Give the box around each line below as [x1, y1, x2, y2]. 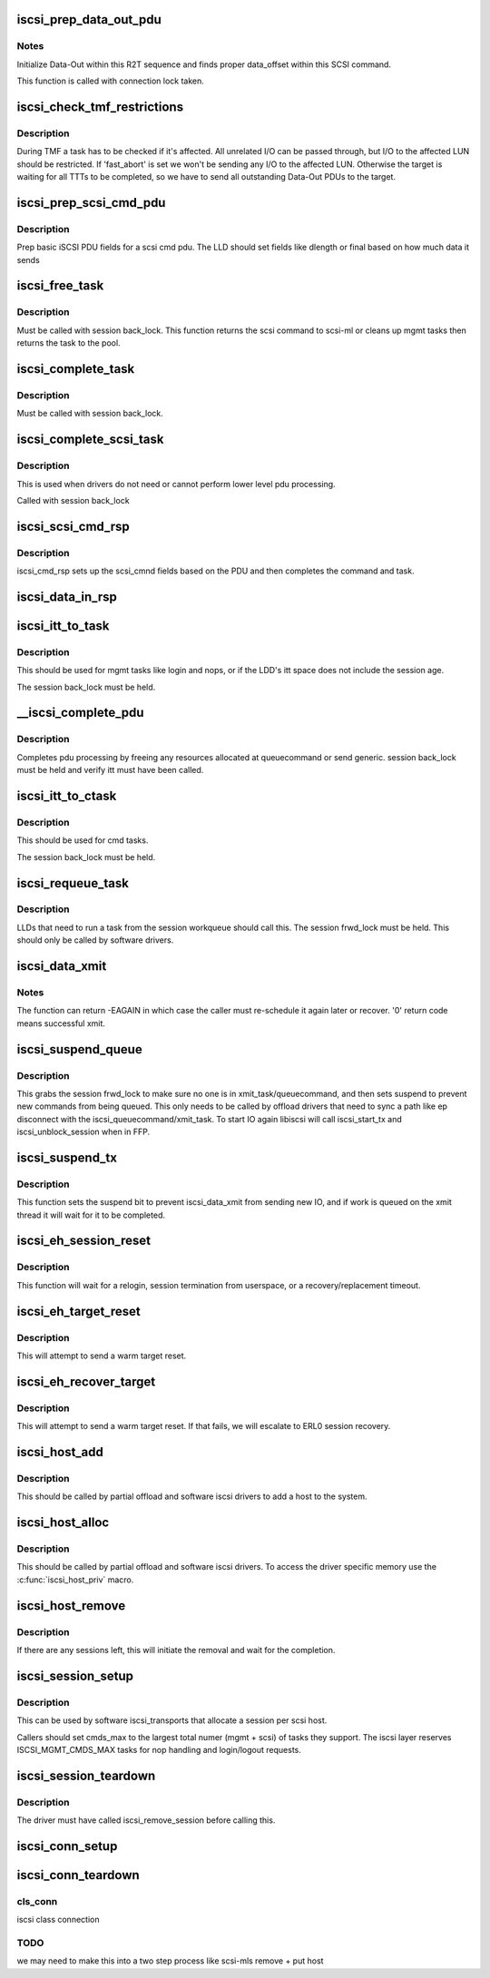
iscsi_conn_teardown [16, 1867, 140, 1883]
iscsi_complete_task [16, 361, 135, 377]
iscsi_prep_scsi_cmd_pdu [16, 195, 166, 211]
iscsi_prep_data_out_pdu [16, 12, 162, 27]
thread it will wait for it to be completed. [16, 1209, 165, 1220]
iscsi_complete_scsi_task [16, 432, 164, 447]
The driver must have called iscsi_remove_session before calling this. [16, 1815, 276, 1826]
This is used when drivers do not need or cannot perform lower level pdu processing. [16, 478, 336, 489]
